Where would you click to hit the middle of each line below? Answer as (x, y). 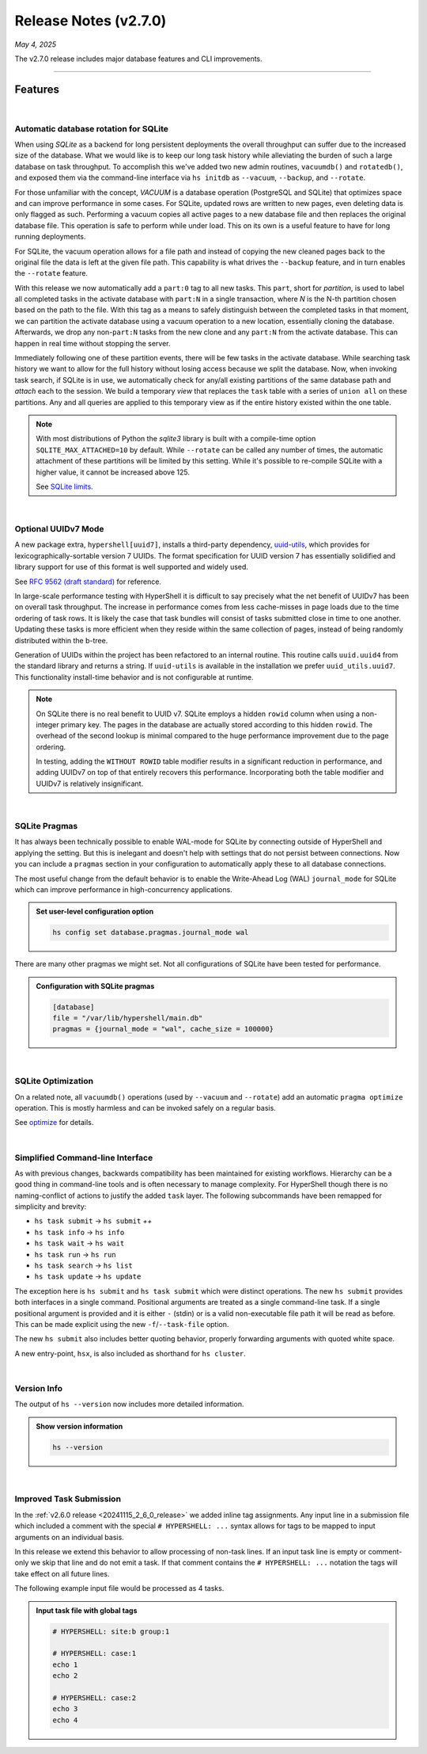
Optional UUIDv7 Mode (59, 529)
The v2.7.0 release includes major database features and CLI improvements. (138, 59)
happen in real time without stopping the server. (93, 343)
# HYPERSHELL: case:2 (94, 1698)
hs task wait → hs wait (79, 1243)
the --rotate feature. (51, 273)
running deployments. (50, 237)
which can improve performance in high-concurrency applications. (123, 889)
